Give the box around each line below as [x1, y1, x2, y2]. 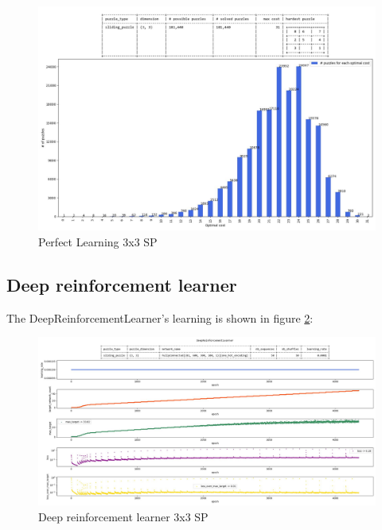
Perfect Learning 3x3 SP [38, 233, 158, 250]
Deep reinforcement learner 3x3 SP [38, 508, 209, 524]
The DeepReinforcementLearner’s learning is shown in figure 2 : [6, 309, 314, 326]
